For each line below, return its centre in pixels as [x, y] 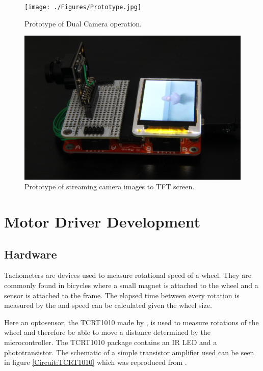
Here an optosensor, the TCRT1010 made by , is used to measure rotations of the [131, 322]
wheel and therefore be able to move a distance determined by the [107, 332]
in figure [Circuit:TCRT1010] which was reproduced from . [96, 362]
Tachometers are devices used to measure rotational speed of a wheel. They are [128, 275]
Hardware [31, 254]
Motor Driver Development [102, 222]
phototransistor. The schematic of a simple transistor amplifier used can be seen [129, 352]
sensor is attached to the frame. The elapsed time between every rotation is [122, 295]
